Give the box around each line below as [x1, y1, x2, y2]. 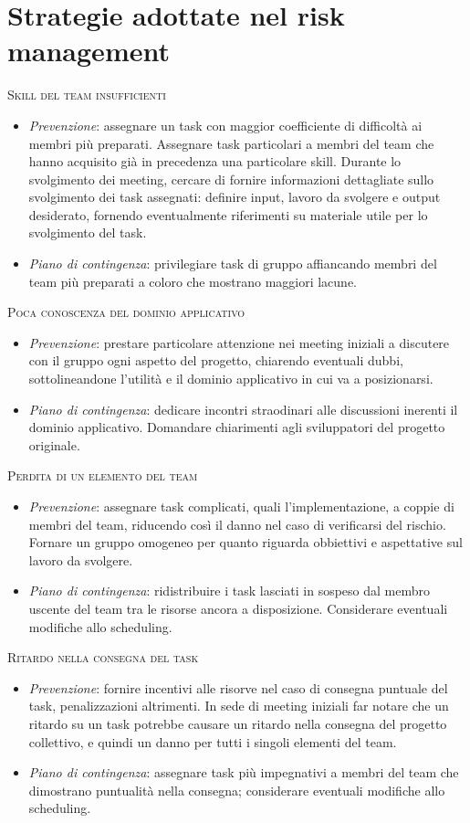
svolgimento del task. [28, 223, 147, 242]
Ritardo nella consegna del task [7, 648, 199, 667]
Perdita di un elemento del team [7, 466, 198, 485]
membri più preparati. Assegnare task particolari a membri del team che [28, 133, 434, 153]
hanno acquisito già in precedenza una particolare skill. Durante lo [28, 152, 402, 171]
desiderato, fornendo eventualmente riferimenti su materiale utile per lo [28, 205, 428, 224]
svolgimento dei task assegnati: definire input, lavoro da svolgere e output [28, 187, 441, 206]
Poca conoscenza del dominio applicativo [7, 302, 245, 322]
